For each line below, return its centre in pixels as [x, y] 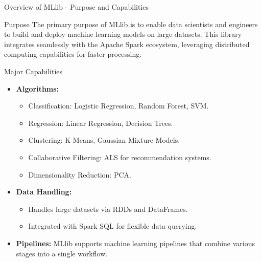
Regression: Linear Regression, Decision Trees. [101, 123]
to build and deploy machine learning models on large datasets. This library [123, 34]
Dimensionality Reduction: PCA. [80, 174]
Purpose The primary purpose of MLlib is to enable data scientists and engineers [131, 24]
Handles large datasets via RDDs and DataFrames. [108, 209]
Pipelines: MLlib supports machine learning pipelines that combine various [135, 243]
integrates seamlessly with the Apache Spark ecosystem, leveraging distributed [127, 44]
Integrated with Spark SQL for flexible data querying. [113, 226]
